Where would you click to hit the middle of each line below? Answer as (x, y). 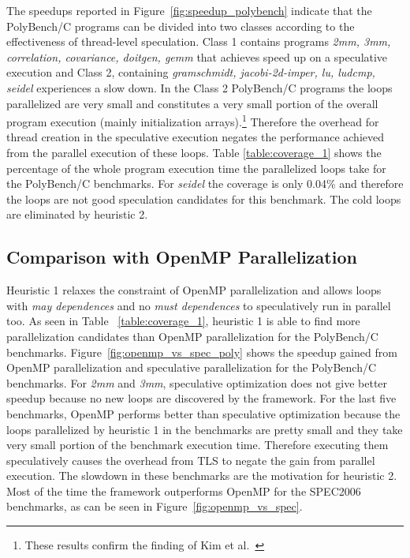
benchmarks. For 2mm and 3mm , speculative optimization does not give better (197, 382)
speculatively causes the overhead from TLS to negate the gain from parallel (191, 460)
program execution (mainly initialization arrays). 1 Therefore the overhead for (193, 120)
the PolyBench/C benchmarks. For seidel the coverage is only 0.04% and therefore (205, 184)
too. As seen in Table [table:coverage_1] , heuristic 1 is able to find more (183, 321)
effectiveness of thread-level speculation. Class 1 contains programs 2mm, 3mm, (199, 41)
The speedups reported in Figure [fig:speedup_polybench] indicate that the (189, 10)
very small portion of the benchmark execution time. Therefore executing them (198, 445)
